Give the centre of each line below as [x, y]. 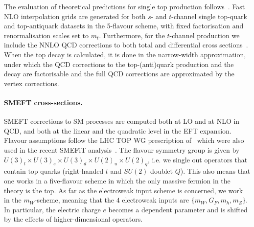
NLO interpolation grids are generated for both [75, 16]
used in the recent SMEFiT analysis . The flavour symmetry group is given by [122, 149]
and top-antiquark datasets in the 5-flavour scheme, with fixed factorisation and [124, 26]
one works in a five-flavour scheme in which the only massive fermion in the [117, 180]
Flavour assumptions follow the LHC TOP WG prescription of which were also [124, 140]
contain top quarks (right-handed [54, 171]
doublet [162, 171]
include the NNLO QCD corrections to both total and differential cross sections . [126, 45]
